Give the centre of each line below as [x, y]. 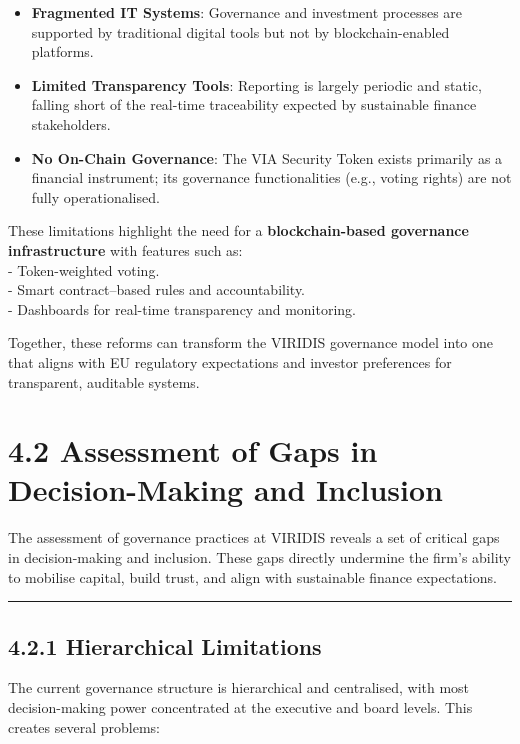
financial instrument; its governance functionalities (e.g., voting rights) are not [271, 177]
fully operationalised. [95, 196]
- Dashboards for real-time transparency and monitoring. [182, 308]
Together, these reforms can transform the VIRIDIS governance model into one [250, 342]
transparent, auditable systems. [104, 381]
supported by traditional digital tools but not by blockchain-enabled [240, 31]
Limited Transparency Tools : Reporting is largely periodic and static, [256, 84]
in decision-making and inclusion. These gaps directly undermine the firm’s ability [259, 557]
